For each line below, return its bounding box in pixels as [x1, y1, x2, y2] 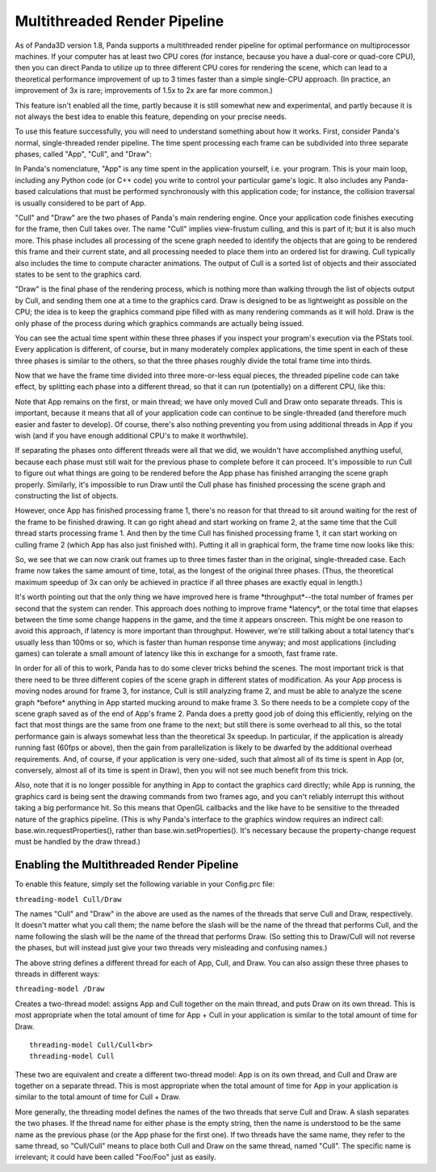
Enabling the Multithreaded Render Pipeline [15, 858, 239, 872]
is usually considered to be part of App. [15, 198, 147, 208]
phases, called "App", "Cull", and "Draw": [15, 150, 152, 159]
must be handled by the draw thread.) [15, 837, 141, 847]
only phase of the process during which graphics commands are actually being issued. [15, 318, 304, 328]
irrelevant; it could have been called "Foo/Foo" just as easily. [15, 1153, 216, 1162]
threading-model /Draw [15, 984, 105, 994]
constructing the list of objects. [15, 491, 119, 501]
